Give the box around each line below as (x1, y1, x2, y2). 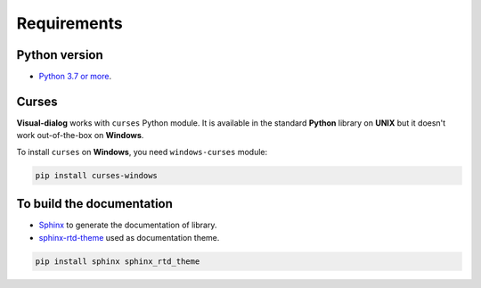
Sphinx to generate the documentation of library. (38, 219, 217, 231)
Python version (16, 47, 104, 62)
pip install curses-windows (35, 170, 158, 180)
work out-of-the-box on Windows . (16, 130, 144, 141)
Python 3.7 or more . (38, 71, 112, 82)
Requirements (16, 13, 124, 33)
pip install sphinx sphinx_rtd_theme (35, 256, 200, 267)
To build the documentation (16, 196, 174, 211)
